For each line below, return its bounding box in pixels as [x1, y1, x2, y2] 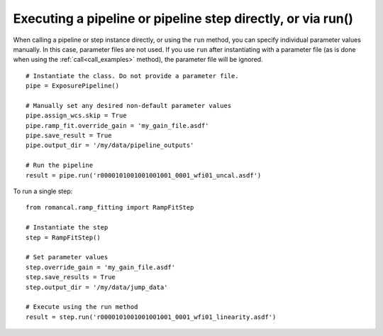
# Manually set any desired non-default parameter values [26, 102, 232, 109]
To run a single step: [13, 187, 73, 195]
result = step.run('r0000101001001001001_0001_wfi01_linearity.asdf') [26, 313, 277, 321]
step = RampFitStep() [26, 233, 101, 242]
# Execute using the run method [26, 303, 138, 311]
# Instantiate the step [26, 224, 109, 232]
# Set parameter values [26, 253, 109, 261]
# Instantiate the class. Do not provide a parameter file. [26, 72, 239, 80]
